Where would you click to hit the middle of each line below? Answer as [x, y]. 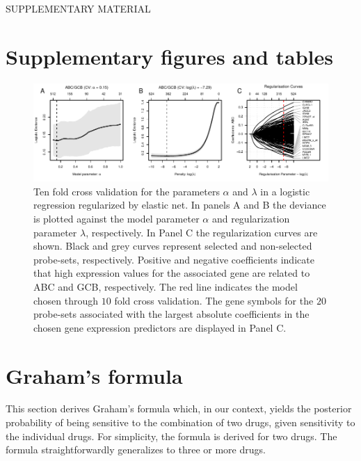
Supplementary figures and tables [169, 56]
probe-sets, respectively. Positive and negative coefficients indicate [174, 259]
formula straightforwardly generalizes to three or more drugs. [136, 450]
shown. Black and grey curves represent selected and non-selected [173, 246]
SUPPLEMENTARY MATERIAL [78, 8]
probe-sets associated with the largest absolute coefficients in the [171, 314]
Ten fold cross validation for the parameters [127, 191]
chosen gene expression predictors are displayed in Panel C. [160, 327]
